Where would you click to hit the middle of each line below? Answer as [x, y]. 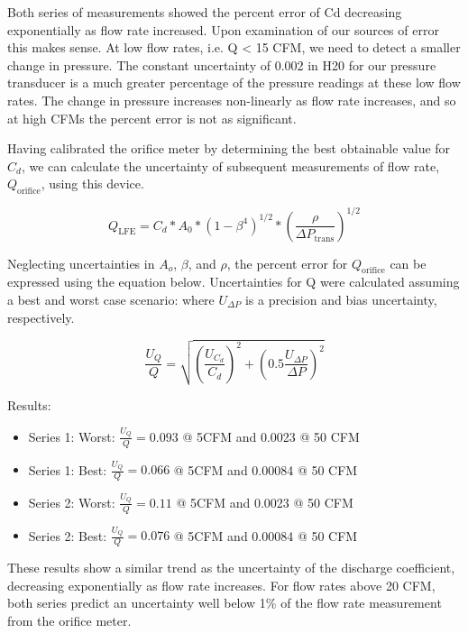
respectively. [41, 317]
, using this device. [92, 183]
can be [408, 263]
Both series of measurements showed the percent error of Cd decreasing [205, 12]
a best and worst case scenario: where [111, 300]
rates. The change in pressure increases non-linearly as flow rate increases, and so [232, 100]
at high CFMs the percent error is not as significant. [152, 118]
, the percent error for [287, 263]
